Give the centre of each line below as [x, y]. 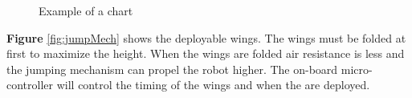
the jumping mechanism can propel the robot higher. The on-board [172, 69]
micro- [357, 69]
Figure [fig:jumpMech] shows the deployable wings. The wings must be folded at [206, 37]
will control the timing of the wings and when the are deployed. [213, 85]
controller [30, 85]
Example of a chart [86, 10]
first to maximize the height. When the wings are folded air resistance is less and [206, 53]
